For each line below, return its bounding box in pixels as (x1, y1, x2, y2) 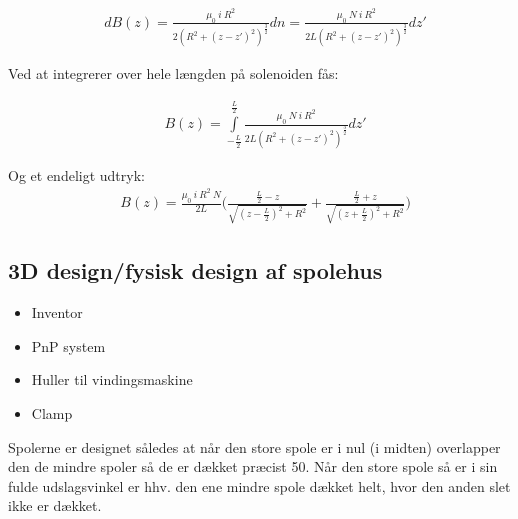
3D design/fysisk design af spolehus (8, 255, 383, 286)
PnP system (31, 335, 106, 356)
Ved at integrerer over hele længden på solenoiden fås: (8, 63, 339, 84)
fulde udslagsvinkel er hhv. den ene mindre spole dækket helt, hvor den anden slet (8, 475, 511, 496)
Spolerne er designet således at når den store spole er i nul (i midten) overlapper (8, 436, 501, 457)
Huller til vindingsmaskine (31, 369, 193, 390)
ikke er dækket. (8, 495, 102, 516)
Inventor (31, 302, 83, 323)
